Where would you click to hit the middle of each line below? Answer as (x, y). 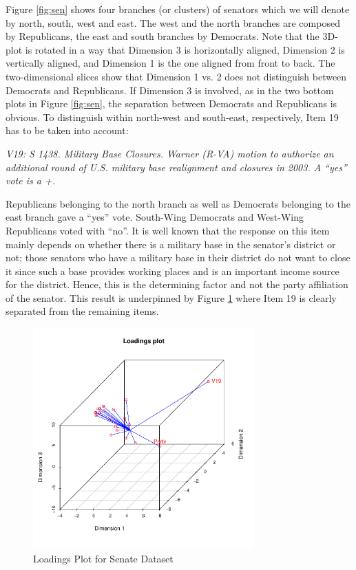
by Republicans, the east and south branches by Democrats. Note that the (163, 36)
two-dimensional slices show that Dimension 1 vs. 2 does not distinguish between (176, 76)
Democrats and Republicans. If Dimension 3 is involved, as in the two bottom (170, 90)
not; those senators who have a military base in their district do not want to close (178, 257)
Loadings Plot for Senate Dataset (103, 558)
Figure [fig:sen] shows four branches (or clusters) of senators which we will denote (178, 9)
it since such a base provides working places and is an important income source (172, 271)
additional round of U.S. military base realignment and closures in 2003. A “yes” (176, 167)
